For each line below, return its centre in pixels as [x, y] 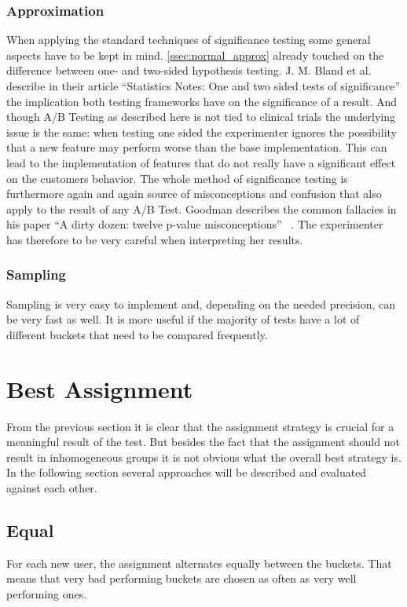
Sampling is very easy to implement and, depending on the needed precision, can [201, 303]
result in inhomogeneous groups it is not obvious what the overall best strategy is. [204, 457]
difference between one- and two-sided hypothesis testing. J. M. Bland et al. [189, 70]
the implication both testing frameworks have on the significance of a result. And [202, 101]
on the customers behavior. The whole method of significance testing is [177, 178]
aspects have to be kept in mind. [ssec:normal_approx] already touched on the [195, 55]
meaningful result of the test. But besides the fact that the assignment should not [203, 442]
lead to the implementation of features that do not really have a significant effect [201, 162]
